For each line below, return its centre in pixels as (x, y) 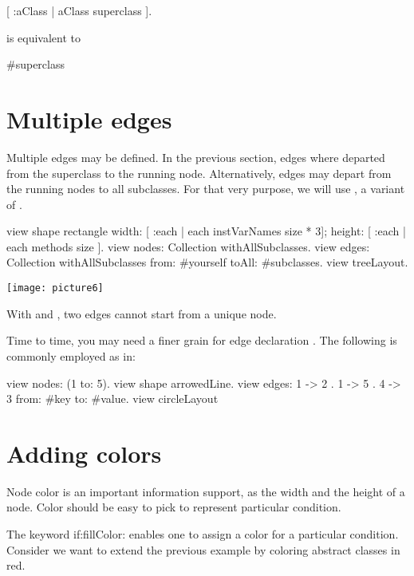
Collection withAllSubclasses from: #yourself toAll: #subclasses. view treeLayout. (207, 262)
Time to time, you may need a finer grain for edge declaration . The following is (202, 340)
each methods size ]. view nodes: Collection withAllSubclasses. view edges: (188, 246)
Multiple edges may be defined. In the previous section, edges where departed (196, 157)
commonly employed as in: (71, 355)
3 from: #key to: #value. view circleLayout (112, 398)
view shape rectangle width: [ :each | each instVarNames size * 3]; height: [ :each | (206, 231)
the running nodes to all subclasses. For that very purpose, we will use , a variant (206, 189)
